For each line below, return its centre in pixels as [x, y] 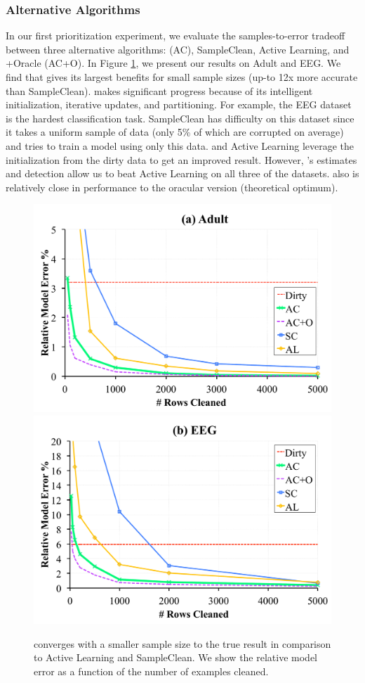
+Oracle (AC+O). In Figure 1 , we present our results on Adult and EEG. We [173, 63]
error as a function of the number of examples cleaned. [151, 671]
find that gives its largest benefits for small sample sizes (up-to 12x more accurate [182, 77]
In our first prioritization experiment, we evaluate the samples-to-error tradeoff [175, 36]
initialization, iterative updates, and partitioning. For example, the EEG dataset [179, 104]
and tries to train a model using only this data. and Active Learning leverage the [180, 145]
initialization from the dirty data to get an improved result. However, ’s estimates [181, 159]
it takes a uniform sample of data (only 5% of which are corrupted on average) [175, 132]
